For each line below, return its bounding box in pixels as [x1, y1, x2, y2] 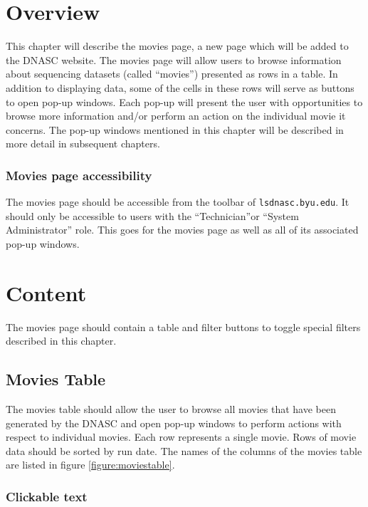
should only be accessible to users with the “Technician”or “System [6, 208, 299, 223]
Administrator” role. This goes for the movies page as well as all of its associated [6, 222, 359, 237]
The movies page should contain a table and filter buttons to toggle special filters [6, 319, 361, 334]
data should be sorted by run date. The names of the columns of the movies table [6, 443, 362, 458]
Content [6, 278, 87, 307]
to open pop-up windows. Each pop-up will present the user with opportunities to [6, 94, 363, 109]
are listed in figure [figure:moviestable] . [6, 457, 175, 472]
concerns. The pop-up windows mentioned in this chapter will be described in [6, 122, 344, 137]
